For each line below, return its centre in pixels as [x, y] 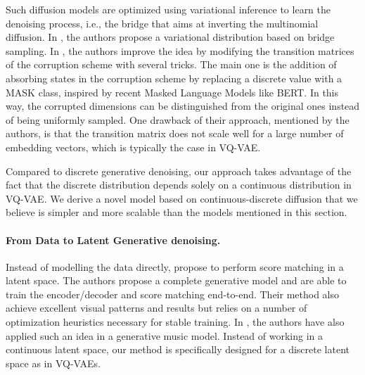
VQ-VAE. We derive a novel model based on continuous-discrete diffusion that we [182, 198]
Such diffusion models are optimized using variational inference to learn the [168, 9]
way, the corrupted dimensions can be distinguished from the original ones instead [183, 106]
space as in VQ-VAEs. [53, 363]
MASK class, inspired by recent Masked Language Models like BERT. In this [172, 92]
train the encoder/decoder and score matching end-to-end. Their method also [173, 294]
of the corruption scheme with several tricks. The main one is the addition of [171, 64]
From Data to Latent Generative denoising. [113, 240]
